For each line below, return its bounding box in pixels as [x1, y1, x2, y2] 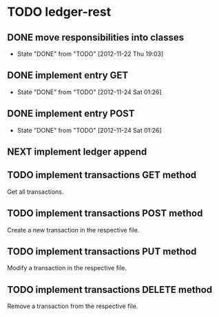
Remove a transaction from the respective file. [7, 302, 138, 310]
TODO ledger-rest [7, 4, 112, 20]
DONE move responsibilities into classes [7, 32, 185, 43]
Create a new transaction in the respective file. [7, 226, 140, 234]
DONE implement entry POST [7, 108, 135, 120]
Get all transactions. [7, 187, 64, 196]
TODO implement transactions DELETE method [7, 283, 213, 296]
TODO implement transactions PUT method [7, 245, 197, 258]
